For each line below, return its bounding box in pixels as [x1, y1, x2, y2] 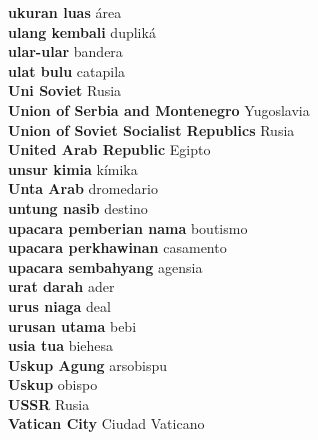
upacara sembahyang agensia [8, 256, 203, 277]
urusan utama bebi [8, 315, 137, 336]
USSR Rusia [8, 393, 90, 414]
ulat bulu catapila [8, 60, 126, 81]
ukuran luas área [8, 2, 122, 22]
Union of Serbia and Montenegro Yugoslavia [8, 99, 310, 120]
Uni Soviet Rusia [8, 80, 122, 101]
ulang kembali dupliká [8, 21, 156, 42]
